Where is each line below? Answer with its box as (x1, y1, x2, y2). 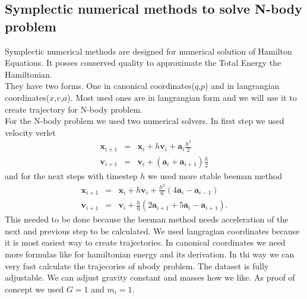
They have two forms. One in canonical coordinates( (5, 79, 195, 92)
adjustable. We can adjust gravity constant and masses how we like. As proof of (5, 271, 295, 284)
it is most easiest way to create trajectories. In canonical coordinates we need (5, 236, 286, 249)
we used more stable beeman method (147, 169, 282, 182)
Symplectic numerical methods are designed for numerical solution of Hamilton (5, 44, 292, 57)
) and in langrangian (205, 79, 280, 92)
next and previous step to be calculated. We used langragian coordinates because (5, 224, 300, 237)
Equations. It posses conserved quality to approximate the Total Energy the (5, 56, 281, 69)
